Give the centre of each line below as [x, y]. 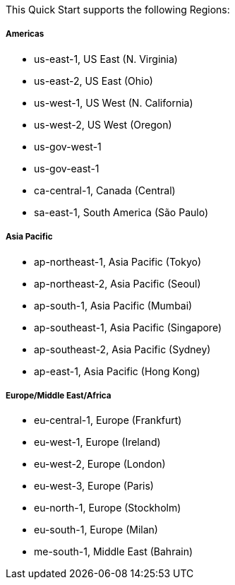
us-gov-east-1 [67, 168]
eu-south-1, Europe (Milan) [96, 530]
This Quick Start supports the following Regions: [118, 10]
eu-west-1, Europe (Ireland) [97, 442]
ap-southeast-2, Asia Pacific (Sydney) [122, 349]
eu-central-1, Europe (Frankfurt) [108, 420]
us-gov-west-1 [68, 146]
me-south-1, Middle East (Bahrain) [114, 552]
